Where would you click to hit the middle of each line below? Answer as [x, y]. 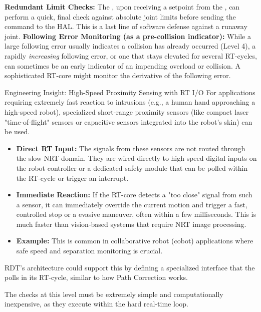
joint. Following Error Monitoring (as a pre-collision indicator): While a [128, 36]
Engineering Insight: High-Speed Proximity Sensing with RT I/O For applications [130, 92]
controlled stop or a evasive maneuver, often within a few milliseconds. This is [136, 214]
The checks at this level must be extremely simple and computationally [114, 294]
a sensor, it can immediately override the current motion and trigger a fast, [132, 204]
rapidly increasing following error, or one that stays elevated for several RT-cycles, [131, 55]
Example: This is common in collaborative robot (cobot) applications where [135, 241]
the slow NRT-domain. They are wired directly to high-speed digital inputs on [137, 158]
